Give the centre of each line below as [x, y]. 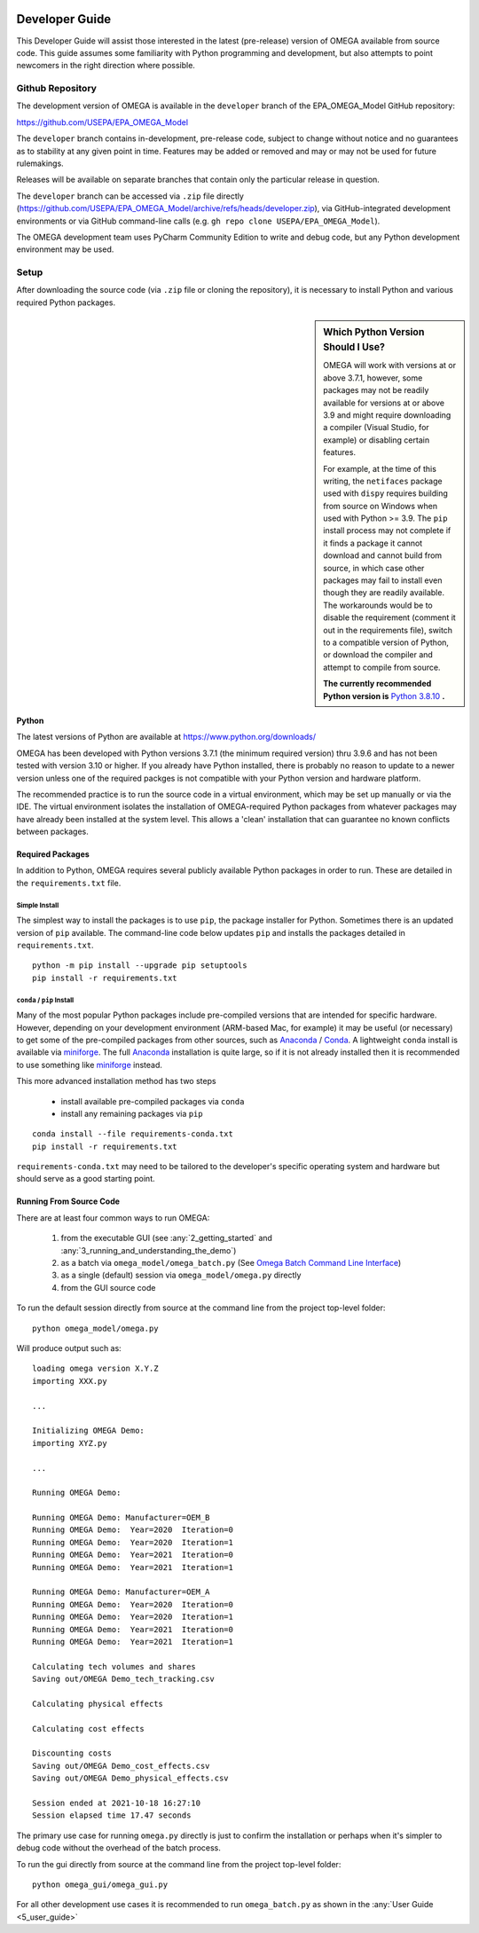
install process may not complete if [387, 530]
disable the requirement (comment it [389, 617]
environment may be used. [65, 249]
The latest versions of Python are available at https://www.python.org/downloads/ [166, 737]
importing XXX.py [70, 1381]
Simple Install [38, 905]
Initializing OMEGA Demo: [89, 1431]
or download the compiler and [378, 655]
